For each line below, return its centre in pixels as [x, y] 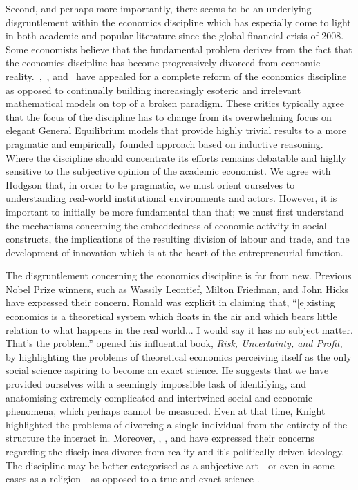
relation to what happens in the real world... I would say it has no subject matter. [179, 329]
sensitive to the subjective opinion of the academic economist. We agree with [168, 171]
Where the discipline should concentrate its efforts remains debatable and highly [176, 157]
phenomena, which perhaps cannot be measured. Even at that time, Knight [166, 411]
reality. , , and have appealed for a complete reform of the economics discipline [176, 76]
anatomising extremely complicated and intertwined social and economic [159, 397]
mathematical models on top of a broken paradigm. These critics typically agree [175, 103]
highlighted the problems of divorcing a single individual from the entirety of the [177, 424]
